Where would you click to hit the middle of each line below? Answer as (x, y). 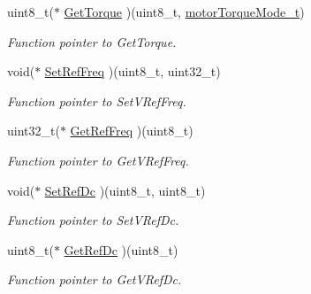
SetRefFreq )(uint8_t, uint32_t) (133, 71)
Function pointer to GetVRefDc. (95, 279)
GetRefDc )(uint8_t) (121, 249)
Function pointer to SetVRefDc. (93, 220)
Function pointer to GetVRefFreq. (98, 160)
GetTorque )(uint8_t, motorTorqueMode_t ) (184, 12)
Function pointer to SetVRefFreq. (97, 101)
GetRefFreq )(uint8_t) (132, 131)
